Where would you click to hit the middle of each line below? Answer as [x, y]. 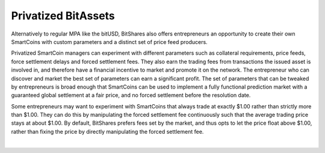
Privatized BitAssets [63, 16]
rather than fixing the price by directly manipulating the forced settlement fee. [107, 131]
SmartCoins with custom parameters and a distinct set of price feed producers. [109, 42]
